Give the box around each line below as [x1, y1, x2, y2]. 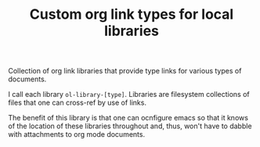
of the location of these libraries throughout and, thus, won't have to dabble [8, 121, 252, 131]
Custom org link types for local [29, 5, 234, 23]
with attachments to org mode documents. [8, 130, 146, 139]
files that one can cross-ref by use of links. [8, 98, 147, 107]
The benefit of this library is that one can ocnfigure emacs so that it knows [8, 113, 249, 123]
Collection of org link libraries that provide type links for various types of [8, 66, 242, 76]
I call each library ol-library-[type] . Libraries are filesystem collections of [8, 90, 251, 99]
